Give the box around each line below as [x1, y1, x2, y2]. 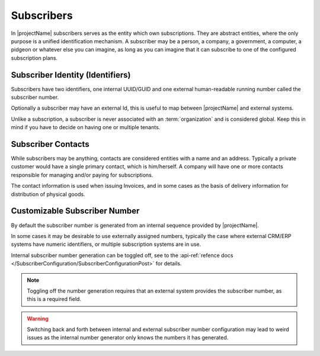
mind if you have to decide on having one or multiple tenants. [11, 124, 161, 131]
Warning [27, 315, 49, 322]
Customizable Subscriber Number [11, 206, 140, 216]
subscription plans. [11, 54, 58, 62]
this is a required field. [27, 296, 81, 303]
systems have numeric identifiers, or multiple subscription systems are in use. [11, 240, 201, 248]
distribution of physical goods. [11, 190, 85, 198]
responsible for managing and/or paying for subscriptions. [11, 171, 153, 178]
